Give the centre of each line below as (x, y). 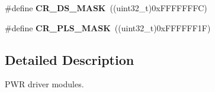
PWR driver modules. (44, 84)
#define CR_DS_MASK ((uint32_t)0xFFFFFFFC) (106, 8)
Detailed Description (70, 59)
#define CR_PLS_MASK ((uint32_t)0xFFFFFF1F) (108, 27)
